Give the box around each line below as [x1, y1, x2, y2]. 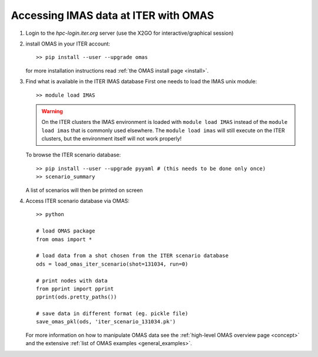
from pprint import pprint [36, 285, 114, 292]
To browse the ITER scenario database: [25, 151, 121, 159]
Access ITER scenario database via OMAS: [25, 198, 130, 205]
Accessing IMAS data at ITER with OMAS [11, 9, 214, 22]
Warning [41, 107, 63, 114]
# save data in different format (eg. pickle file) [36, 310, 188, 317]
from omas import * [36, 236, 92, 243]
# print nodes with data [36, 277, 108, 284]
